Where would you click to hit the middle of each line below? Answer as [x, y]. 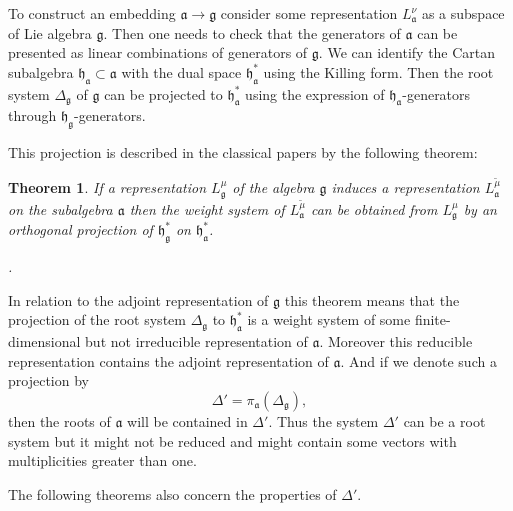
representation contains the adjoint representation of [168, 360]
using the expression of [315, 93]
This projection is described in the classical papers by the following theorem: [243, 152]
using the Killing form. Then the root [378, 71]
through [32, 115]
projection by [48, 380]
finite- [432, 319]
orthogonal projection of [80, 229]
